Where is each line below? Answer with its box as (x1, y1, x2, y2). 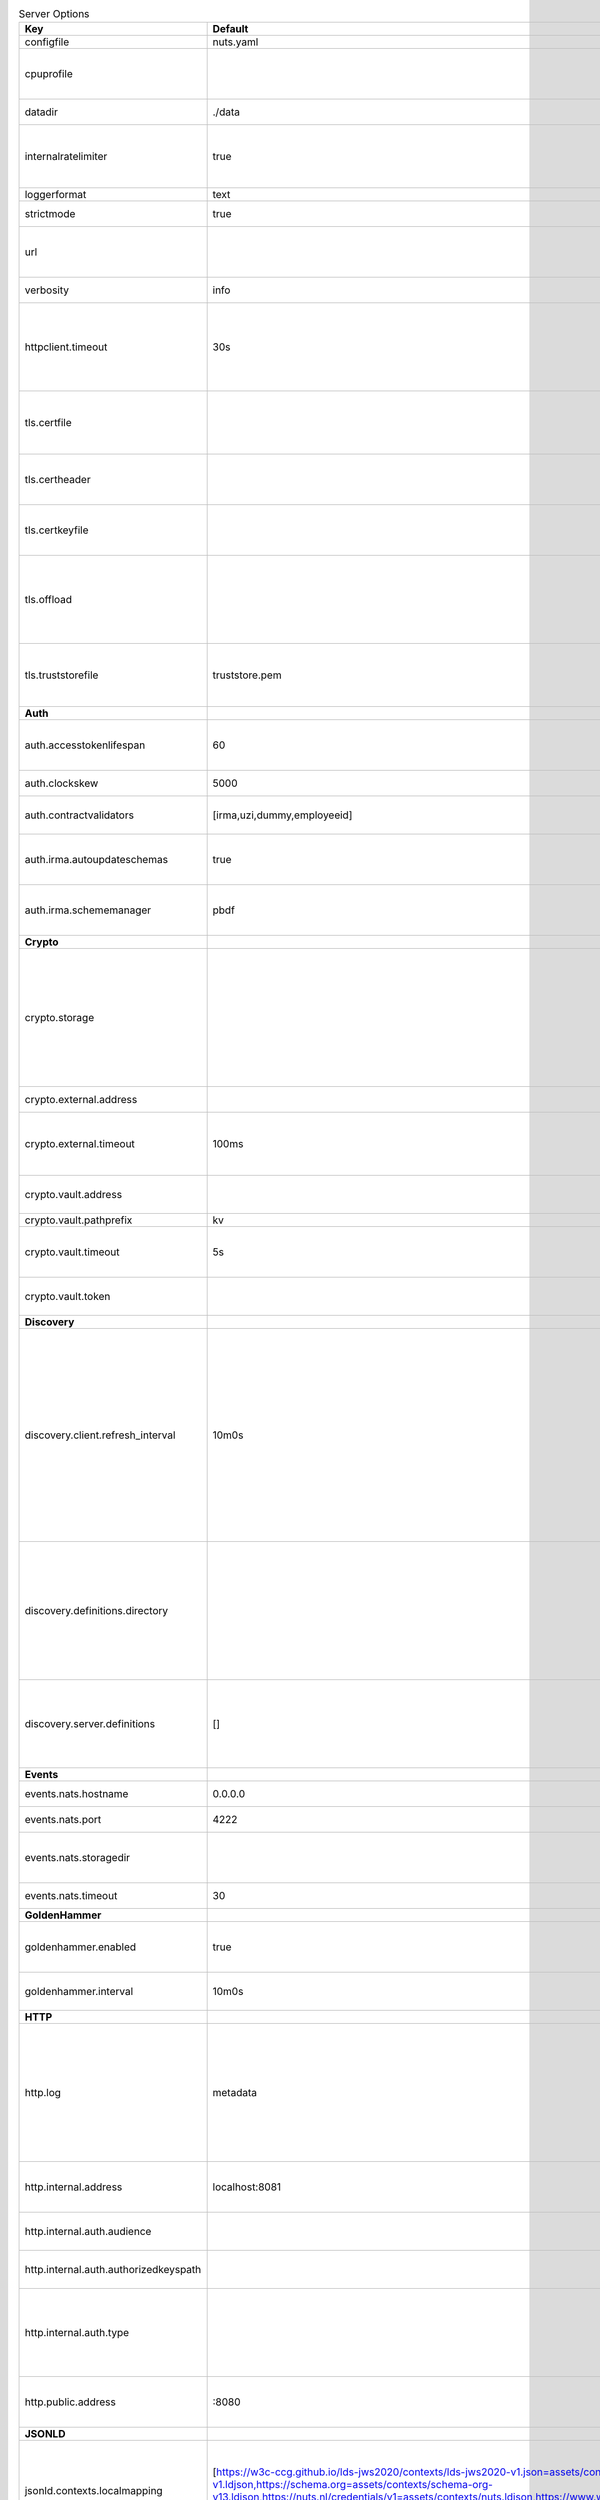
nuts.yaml (212, 35, 259, 49)
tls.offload (24, 593, 73, 607)
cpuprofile (24, 67, 74, 81)
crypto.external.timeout (24, 1137, 135, 1151)
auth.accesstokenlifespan (24, 738, 146, 752)
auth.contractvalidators (24, 808, 135, 822)
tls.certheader (24, 473, 91, 487)
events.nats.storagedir (24, 1851, 130, 1865)
